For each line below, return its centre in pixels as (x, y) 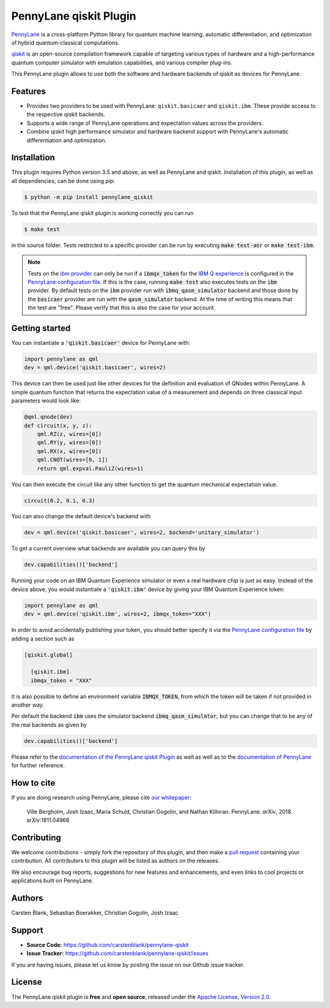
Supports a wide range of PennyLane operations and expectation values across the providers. (145, 123)
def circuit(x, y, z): (58, 425)
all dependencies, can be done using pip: (63, 181)
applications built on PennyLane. (53, 881)
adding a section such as (43, 638)
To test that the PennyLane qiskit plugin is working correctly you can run (102, 213)
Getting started (41, 328)
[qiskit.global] (49, 655)
